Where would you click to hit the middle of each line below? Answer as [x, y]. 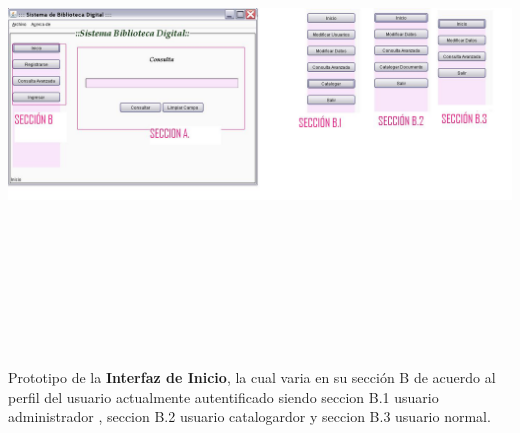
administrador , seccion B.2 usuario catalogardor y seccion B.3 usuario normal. [249, 416]
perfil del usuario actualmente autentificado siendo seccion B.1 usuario [223, 396]
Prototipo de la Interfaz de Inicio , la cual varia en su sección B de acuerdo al [252, 376]
